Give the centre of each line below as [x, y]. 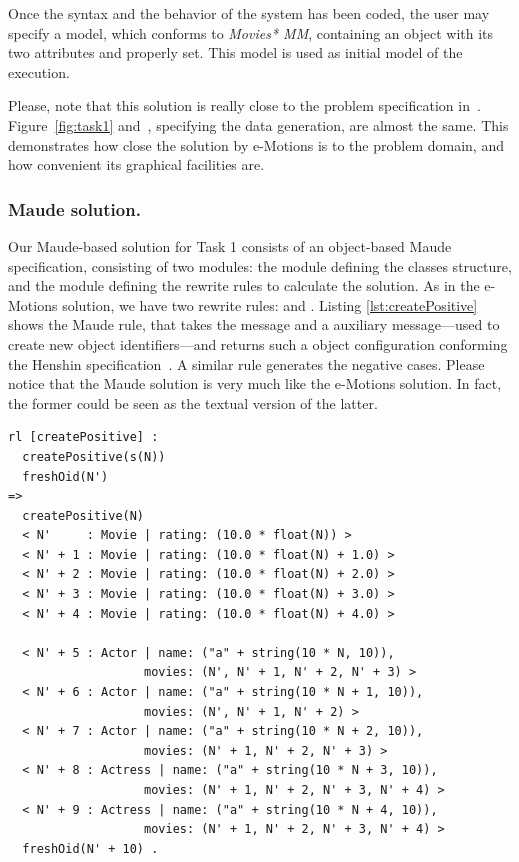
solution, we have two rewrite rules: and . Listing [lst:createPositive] [270, 304]
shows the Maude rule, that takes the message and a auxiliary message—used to [254, 324]
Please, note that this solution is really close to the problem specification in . [244, 105]
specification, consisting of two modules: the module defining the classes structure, [260, 265]
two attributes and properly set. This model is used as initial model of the [235, 52]
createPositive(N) [83, 515]
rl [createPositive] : [83, 437]
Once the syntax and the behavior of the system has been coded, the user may [249, 13]
